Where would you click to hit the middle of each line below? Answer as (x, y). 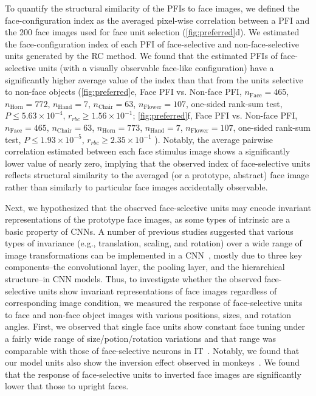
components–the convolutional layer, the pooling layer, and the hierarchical (145, 267)
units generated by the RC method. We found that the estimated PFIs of (141, 56)
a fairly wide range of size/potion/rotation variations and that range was (141, 339)
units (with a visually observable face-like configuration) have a (156, 67)
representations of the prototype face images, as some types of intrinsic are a (148, 219)
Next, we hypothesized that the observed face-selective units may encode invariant (158, 207)
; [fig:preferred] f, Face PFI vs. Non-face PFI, (215, 115)
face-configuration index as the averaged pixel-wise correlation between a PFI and (157, 20)
